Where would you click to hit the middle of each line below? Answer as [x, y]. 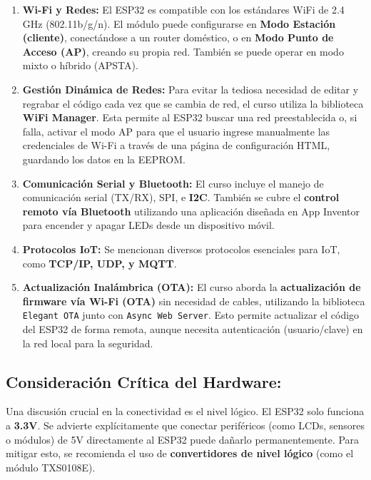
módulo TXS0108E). [51, 467]
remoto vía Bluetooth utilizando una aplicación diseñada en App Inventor [191, 211]
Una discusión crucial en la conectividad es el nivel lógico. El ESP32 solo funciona [185, 411]
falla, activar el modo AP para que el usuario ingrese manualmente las [176, 131]
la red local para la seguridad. [88, 343]
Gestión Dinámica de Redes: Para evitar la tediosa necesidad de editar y [190, 89]
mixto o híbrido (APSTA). [80, 65]
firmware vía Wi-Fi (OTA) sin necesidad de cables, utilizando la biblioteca [194, 301]
